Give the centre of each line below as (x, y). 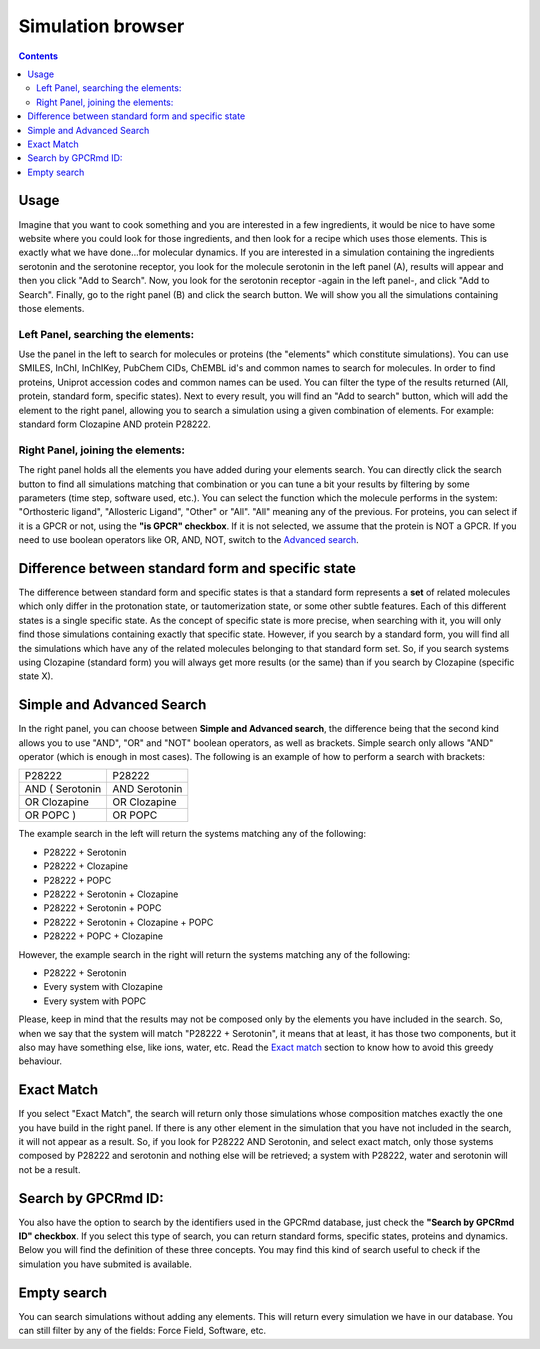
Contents (38, 56)
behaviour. (40, 1061)
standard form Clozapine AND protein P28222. (114, 424)
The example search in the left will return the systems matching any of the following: (192, 834)
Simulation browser (101, 26)
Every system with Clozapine (103, 987)
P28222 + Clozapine (86, 866)
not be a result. (49, 1169)
